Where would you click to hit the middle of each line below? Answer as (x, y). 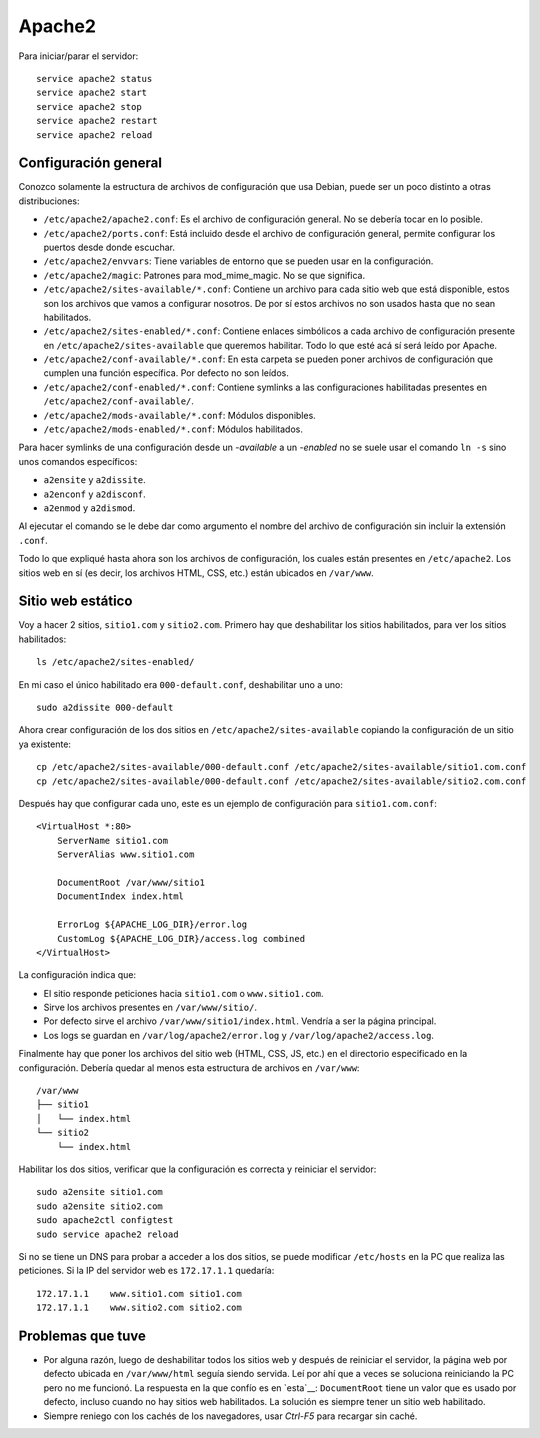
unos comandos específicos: (78, 461)
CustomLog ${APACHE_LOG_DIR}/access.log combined (180, 938)
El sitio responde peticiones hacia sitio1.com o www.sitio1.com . (183, 993)
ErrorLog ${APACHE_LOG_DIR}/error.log (152, 924)
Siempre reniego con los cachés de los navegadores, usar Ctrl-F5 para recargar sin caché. (230, 1416)
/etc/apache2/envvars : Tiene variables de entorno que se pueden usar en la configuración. (238, 261)
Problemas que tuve (82, 1335)
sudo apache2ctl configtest (105, 1220)
